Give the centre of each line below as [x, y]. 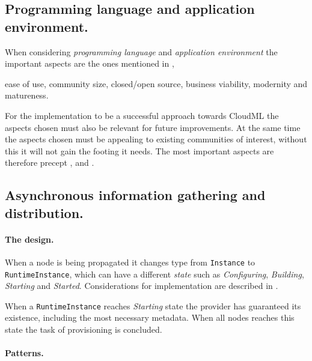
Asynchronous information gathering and [135, 195]
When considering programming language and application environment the [141, 51]
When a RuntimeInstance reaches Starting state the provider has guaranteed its [153, 305]
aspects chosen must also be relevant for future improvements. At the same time [153, 127]
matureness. [27, 95]
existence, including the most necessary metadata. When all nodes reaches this [150, 317]
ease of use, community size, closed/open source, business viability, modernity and [156, 83]
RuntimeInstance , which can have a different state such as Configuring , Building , [154, 274]
